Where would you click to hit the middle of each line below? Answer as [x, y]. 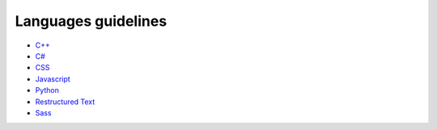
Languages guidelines [91, 21]
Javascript [53, 79]
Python [47, 90]
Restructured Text [65, 102]
